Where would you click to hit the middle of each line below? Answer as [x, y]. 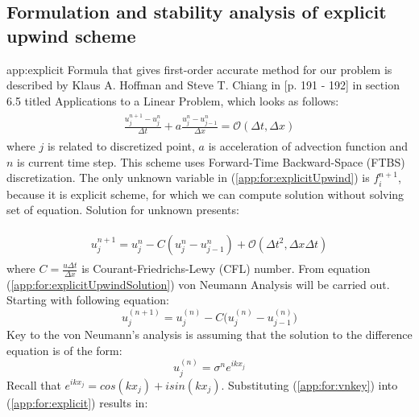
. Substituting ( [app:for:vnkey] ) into [309, 384]
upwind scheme [71, 35]
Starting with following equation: [88, 300]
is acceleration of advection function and [308, 146]
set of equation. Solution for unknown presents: [123, 210]
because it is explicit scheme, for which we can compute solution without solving [205, 194]
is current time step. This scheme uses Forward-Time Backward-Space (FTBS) [211, 161]
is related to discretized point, [121, 146]
